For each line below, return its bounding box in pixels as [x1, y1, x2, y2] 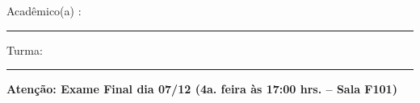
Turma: [6, 41, 43, 58]
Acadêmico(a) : [6, 2, 82, 19]
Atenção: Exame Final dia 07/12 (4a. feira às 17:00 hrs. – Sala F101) [6, 80, 397, 97]
